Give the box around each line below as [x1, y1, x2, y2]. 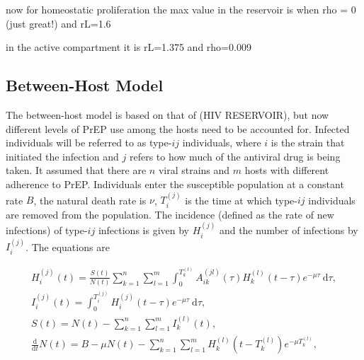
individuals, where [182, 135, 261, 150]
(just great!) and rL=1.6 [6, 16, 111, 30]
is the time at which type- [185, 192, 297, 207]
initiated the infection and [6, 149, 119, 163]
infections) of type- [6, 223, 88, 238]
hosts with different [244, 163, 329, 178]
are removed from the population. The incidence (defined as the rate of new [6, 207, 334, 221]
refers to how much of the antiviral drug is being [129, 149, 341, 163]
